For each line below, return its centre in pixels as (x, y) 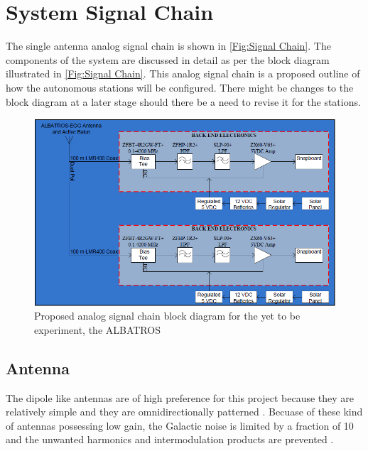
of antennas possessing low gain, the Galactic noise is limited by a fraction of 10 (180, 425)
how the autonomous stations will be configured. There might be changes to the (180, 87)
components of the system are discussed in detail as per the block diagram (168, 59)
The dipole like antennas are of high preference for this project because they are (180, 397)
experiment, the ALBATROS (97, 329)
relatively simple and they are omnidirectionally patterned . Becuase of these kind (184, 412)
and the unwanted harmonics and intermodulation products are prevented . (170, 439)
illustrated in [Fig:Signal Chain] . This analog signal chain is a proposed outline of (183, 74)
